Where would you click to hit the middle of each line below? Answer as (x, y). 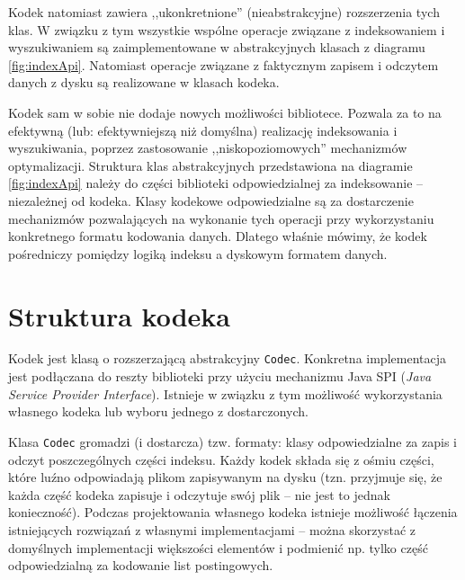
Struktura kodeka (120, 315)
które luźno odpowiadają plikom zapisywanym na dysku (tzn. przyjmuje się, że (225, 477)
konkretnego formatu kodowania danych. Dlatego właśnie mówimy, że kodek (218, 236)
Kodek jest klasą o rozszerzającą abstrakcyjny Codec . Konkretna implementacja (227, 358)
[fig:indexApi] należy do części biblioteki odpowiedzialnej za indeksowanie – (216, 183)
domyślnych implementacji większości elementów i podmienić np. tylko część (218, 547)
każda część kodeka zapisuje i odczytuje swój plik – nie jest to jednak (199, 494)
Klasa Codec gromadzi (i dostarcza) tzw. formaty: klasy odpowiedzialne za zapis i (232, 441)
